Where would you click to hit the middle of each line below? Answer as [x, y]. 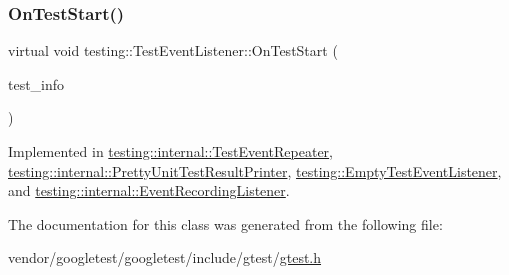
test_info [36, 83]
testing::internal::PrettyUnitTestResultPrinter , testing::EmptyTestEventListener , [255, 170]
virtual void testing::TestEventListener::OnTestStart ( [173, 50]
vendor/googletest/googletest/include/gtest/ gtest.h [165, 257]
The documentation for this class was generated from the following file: [225, 223]
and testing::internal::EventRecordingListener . [149, 190]
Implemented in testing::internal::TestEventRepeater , [170, 151]
